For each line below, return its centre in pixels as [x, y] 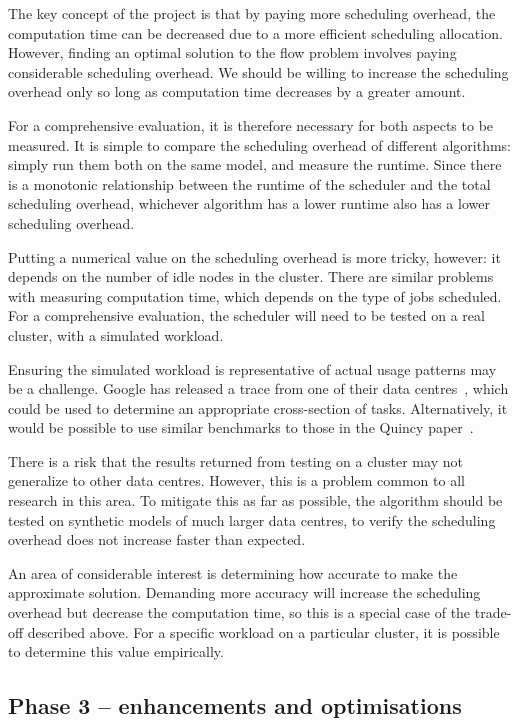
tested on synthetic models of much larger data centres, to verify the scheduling [252, 519]
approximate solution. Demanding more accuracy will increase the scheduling [244, 592]
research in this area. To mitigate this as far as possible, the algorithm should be [255, 500]
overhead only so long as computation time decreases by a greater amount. [237, 91]
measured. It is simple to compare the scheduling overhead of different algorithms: [259, 144]
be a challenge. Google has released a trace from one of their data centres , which [258, 388]
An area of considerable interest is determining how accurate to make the [233, 572]
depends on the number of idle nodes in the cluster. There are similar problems [251, 276]
